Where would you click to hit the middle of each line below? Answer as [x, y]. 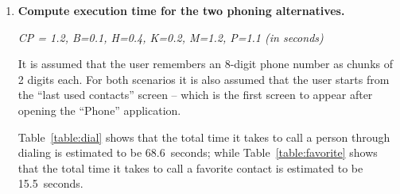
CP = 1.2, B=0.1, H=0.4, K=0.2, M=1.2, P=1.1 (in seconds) [171, 37]
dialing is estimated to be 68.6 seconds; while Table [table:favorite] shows [198, 152]
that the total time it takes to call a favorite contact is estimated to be [190, 167]
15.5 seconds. [50, 183]
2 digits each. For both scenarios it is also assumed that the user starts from [204, 79]
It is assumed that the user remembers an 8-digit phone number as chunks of [206, 64]
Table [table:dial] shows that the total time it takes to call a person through [204, 137]
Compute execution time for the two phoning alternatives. [181, 10]
